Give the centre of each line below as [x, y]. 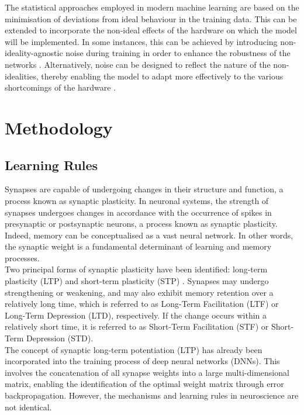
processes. [22, 257]
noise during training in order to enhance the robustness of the [178, 53]
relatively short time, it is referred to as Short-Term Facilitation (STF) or [137, 326]
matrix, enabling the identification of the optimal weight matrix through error [144, 384]
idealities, [22, 76]
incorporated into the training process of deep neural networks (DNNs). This [142, 361]
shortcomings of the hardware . [61, 87]
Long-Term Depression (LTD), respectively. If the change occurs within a [136, 315]
